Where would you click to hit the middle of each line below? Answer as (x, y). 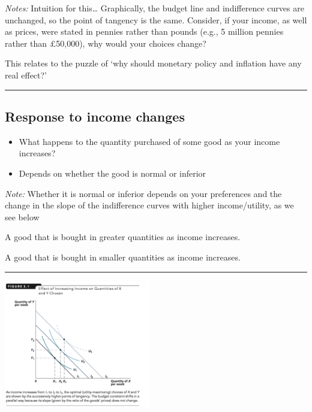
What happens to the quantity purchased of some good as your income (149, 141)
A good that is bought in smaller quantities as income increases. (123, 257)
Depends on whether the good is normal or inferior (112, 173)
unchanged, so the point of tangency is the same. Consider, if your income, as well (156, 19)
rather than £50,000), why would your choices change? (106, 43)
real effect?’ (26, 75)
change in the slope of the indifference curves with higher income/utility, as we (149, 205)
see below (22, 216)
